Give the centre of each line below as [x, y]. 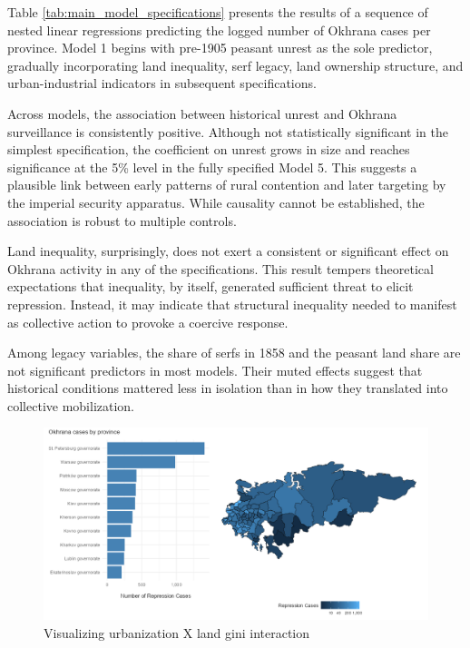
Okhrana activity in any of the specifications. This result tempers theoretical [220, 268]
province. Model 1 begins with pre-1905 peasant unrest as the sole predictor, [220, 48]
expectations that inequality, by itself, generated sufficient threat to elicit [211, 286]
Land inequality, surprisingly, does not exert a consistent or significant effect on [228, 251]
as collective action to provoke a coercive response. [148, 322]
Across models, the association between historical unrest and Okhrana [202, 113]
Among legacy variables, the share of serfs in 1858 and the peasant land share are [234, 353]
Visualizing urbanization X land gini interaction [177, 633]
